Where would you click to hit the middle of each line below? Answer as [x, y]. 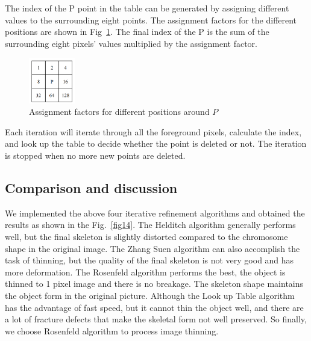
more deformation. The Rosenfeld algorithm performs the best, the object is [145, 272]
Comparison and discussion [91, 187]
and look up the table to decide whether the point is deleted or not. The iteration [156, 143]
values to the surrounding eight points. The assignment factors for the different [151, 20]
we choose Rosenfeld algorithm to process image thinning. [112, 330]
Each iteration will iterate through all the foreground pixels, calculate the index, [153, 131]
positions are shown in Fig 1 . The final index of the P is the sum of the [137, 32]
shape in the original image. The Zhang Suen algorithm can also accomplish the [152, 248]
